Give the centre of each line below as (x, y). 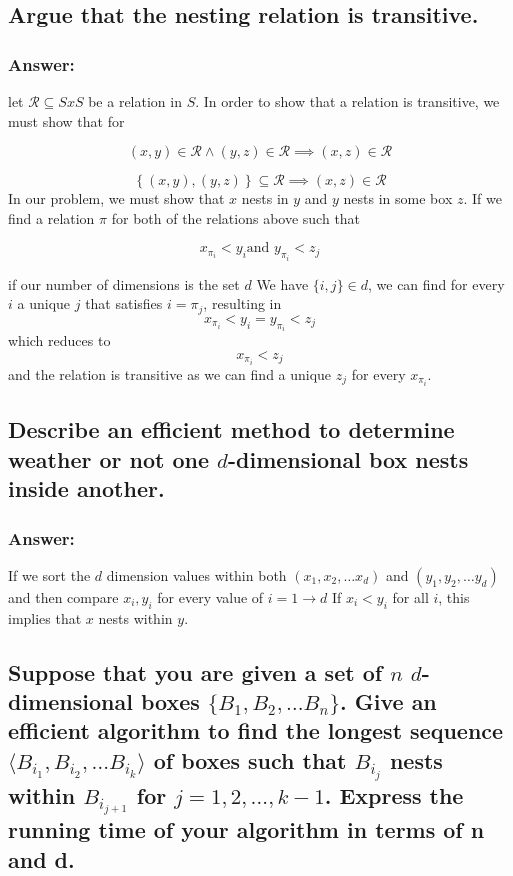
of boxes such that (250, 759)
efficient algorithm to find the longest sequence (256, 730)
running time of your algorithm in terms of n (246, 829)
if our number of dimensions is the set (124, 283)
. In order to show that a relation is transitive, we (347, 101)
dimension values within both (196, 574)
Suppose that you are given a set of (195, 671)
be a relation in (135, 101)
